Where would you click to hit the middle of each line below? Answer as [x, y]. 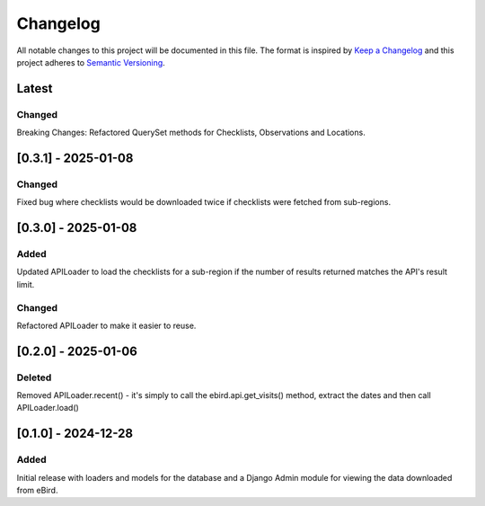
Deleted [34, 377]
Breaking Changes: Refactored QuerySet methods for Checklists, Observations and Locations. [191, 133]
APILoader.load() [48, 408]
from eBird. [37, 491]
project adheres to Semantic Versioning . [91, 62]
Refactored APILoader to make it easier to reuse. [106, 325]
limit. [26, 284]
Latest [35, 89]
